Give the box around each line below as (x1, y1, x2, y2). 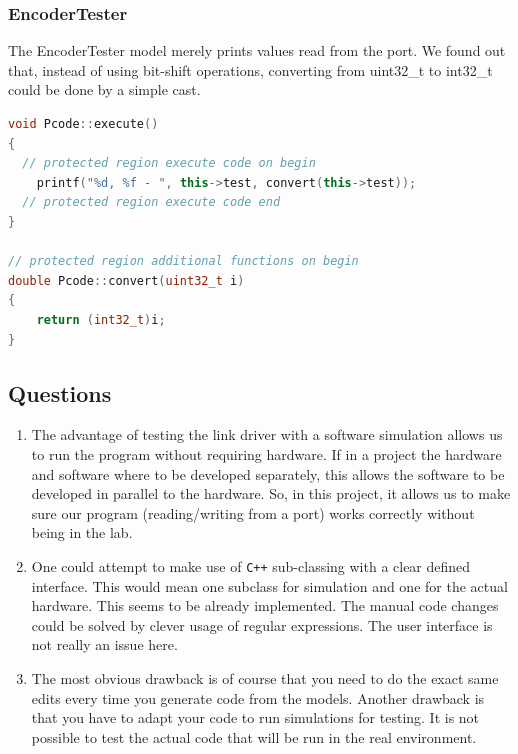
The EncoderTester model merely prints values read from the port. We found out (8, 40, 506, 61)
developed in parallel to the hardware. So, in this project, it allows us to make (31, 483, 511, 504)
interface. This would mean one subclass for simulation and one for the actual (31, 575, 508, 596)
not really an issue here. (31, 634, 178, 655)
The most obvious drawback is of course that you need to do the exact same (31, 667, 499, 688)
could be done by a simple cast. (8, 79, 201, 100)
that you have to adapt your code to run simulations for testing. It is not (31, 707, 480, 728)
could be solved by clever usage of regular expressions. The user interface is (31, 614, 493, 635)
